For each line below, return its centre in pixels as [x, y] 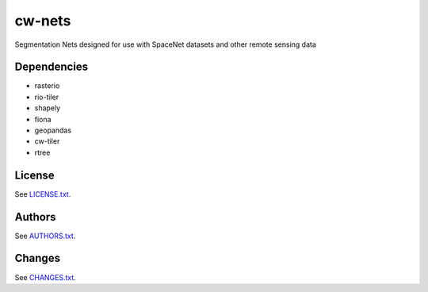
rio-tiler [47, 97]
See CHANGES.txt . [46, 277]
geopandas [53, 130]
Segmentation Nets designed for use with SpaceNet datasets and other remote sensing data [166, 44]
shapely [48, 108]
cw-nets [43, 21]
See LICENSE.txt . [43, 194]
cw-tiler [47, 141]
